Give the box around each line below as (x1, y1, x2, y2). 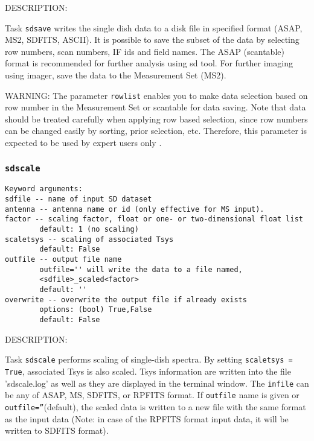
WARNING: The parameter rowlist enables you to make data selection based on (5, 89, 308, 101)
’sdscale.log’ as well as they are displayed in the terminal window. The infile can (5, 376, 309, 389)
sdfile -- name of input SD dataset (5, 195, 152, 204)
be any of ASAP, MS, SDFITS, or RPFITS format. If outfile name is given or (5, 389, 300, 401)
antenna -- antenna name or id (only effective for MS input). (5, 205, 264, 214)
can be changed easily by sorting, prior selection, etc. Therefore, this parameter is (5, 124, 307, 137)
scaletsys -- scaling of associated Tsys (5, 235, 174, 244)
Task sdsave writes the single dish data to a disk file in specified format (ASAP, (5, 21, 303, 34)
